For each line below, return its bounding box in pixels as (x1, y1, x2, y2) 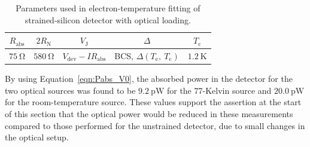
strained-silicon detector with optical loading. (25, 13, 191, 26)
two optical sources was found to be (5, 84, 136, 96)
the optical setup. (5, 131, 69, 143)
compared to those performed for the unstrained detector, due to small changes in (5, 119, 305, 131)
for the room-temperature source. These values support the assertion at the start (5, 96, 302, 108)
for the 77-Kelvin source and (166, 84, 272, 96)
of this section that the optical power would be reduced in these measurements (5, 107, 293, 120)
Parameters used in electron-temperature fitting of (16, 2, 200, 14)
